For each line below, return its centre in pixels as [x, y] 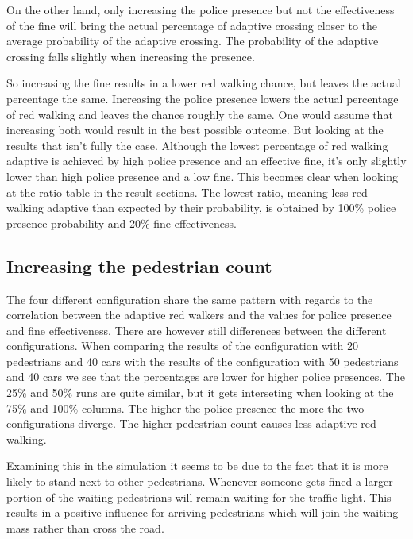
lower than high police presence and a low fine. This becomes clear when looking [203, 176]
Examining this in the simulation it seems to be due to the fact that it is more [197, 466]
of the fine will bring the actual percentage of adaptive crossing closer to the [192, 25]
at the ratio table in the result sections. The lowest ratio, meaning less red [187, 192]
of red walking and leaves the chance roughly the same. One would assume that [200, 114]
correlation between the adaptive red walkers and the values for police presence [199, 315]
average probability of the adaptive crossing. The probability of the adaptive [193, 41]
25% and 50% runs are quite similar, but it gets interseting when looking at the [200, 393]
